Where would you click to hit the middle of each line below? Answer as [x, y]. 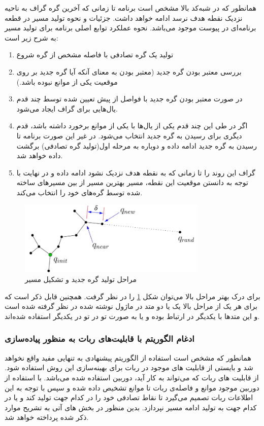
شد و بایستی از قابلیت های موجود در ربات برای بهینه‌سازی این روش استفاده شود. [129, 367]
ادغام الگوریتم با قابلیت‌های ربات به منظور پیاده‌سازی [100, 339]
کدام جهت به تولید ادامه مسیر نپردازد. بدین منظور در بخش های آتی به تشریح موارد [131, 407]
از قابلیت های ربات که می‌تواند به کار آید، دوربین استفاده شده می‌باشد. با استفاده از [132, 377]
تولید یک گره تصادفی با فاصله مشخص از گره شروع [95, 55]
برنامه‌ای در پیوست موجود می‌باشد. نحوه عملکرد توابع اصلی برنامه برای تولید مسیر [130, 28]
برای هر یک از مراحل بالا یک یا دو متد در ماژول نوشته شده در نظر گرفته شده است [131, 306]
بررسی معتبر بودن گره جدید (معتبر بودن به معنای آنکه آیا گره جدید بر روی [129, 71]
